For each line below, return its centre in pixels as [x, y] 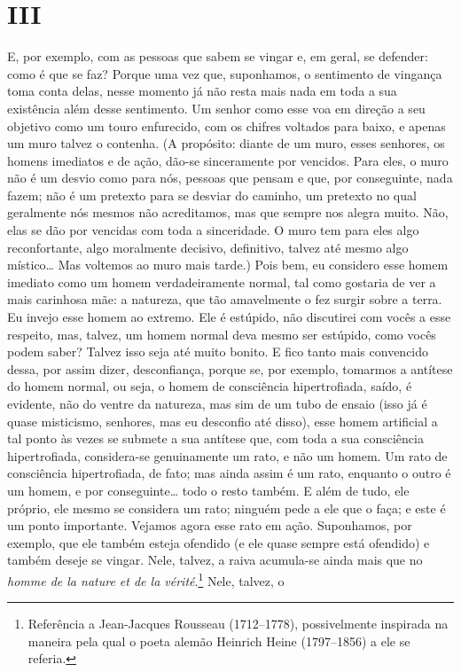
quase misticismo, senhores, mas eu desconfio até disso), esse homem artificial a [223, 421]
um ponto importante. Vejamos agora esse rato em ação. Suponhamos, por [210, 525]
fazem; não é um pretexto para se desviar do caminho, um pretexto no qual [212, 195]
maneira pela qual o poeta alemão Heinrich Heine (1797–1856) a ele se [219, 641]
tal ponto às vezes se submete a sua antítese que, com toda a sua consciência [215, 438]
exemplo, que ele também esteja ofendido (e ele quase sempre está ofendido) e [219, 542]
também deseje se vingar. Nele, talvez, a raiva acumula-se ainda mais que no [215, 560]
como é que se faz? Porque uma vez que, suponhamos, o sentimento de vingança [225, 73]
